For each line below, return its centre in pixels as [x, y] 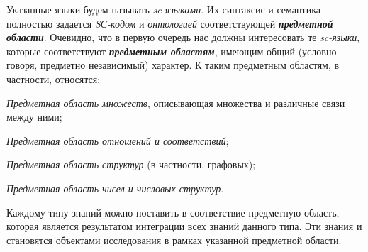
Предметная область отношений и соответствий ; [118, 140]
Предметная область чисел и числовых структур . [115, 188]
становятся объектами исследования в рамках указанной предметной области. [174, 240]
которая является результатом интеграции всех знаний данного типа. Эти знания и [184, 226]
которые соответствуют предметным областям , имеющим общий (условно [172, 51]
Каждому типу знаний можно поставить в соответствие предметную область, [173, 212]
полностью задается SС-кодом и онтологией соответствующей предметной [170, 23]
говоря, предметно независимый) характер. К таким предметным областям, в [173, 65]
